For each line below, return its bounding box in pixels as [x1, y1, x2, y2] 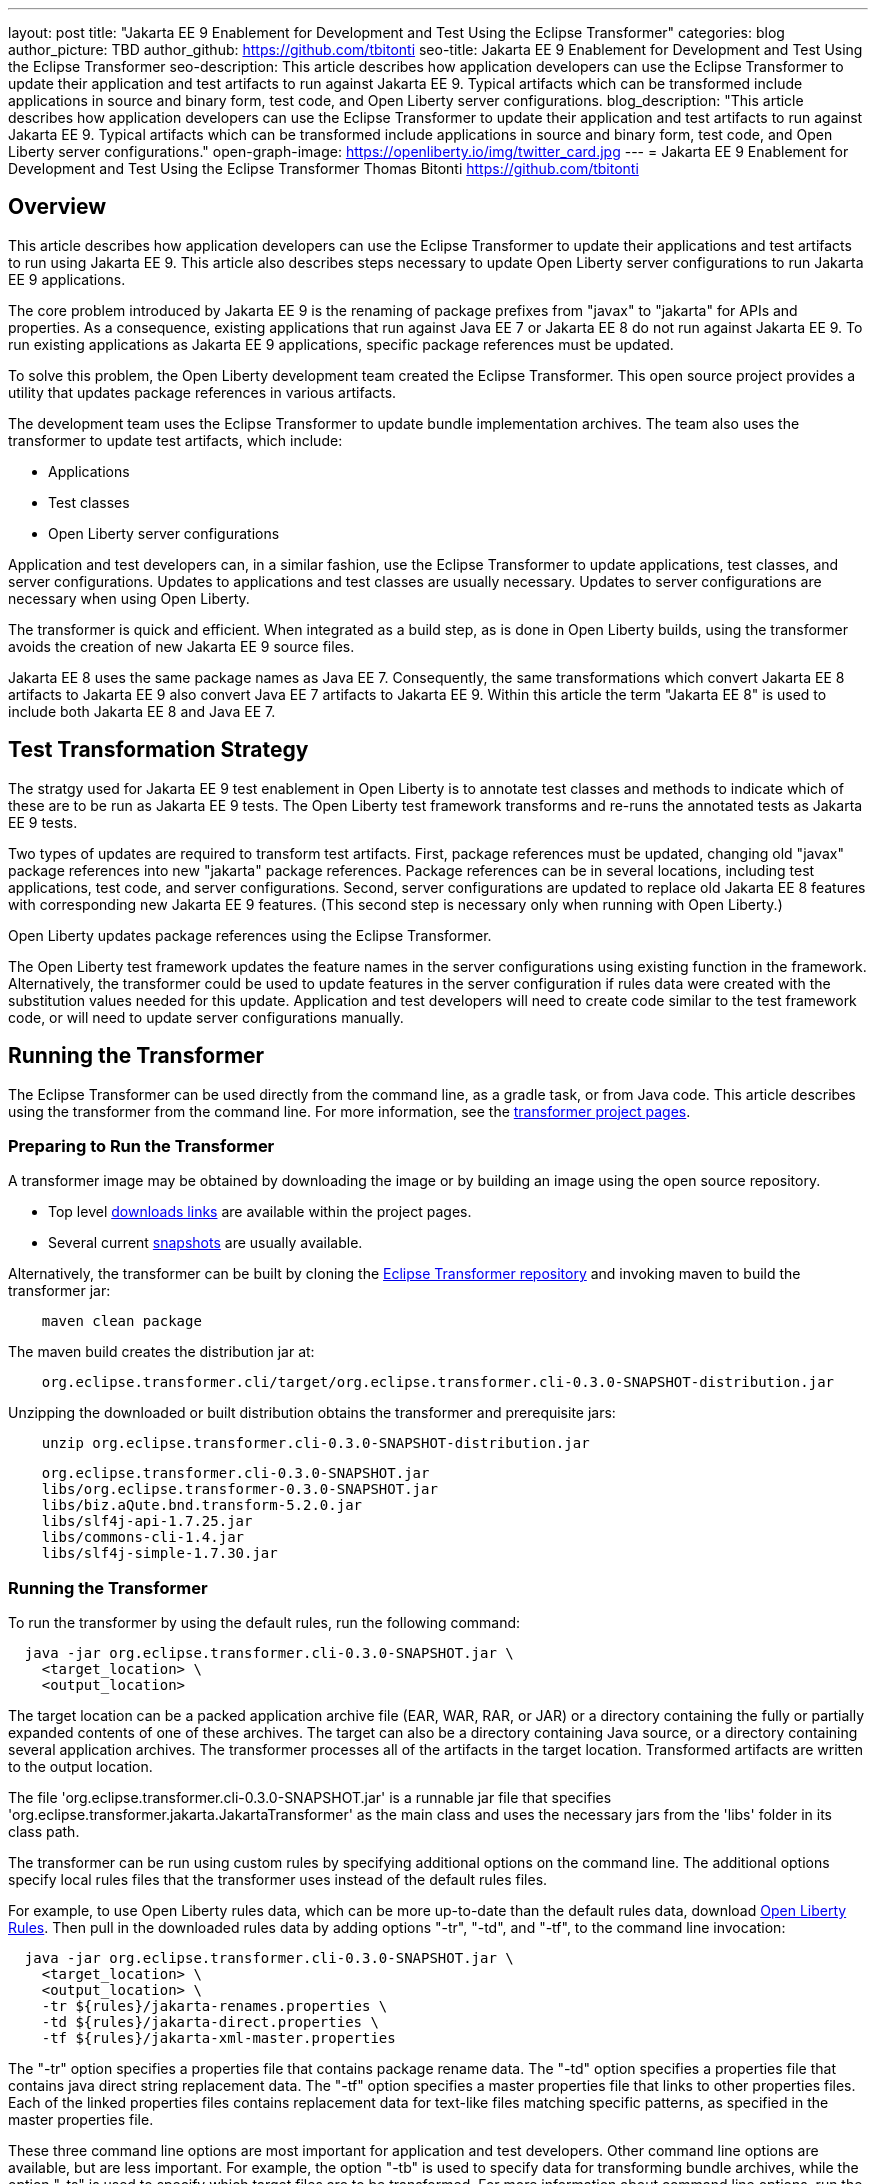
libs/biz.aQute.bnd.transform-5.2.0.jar [41, 1497, 363, 1514]
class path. [8, 1823, 80, 1841]
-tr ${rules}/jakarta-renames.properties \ [41, 1998, 388, 2015]
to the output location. [8, 1758, 153, 1776]
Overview [8, 194, 107, 220]
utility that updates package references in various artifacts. [8, 383, 397, 401]
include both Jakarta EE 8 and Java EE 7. [8, 702, 276, 720]
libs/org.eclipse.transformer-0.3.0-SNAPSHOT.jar [41, 1481, 438, 1498]
